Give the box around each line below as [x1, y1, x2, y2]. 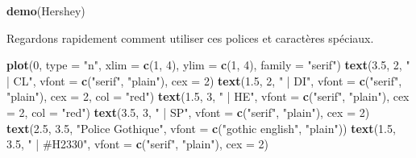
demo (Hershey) [6, 2, 85, 19]
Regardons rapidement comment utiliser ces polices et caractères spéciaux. [6, 29, 374, 46]
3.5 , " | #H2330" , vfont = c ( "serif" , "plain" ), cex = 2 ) [6, 135, 269, 152]
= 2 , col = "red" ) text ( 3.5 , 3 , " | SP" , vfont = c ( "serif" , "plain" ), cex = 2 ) [6, 103, 370, 120]
